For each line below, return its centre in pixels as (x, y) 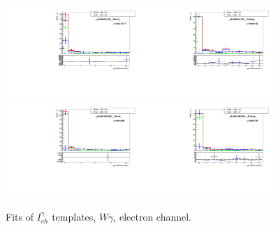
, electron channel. (153, 216)
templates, (74, 216)
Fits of (20, 216)
